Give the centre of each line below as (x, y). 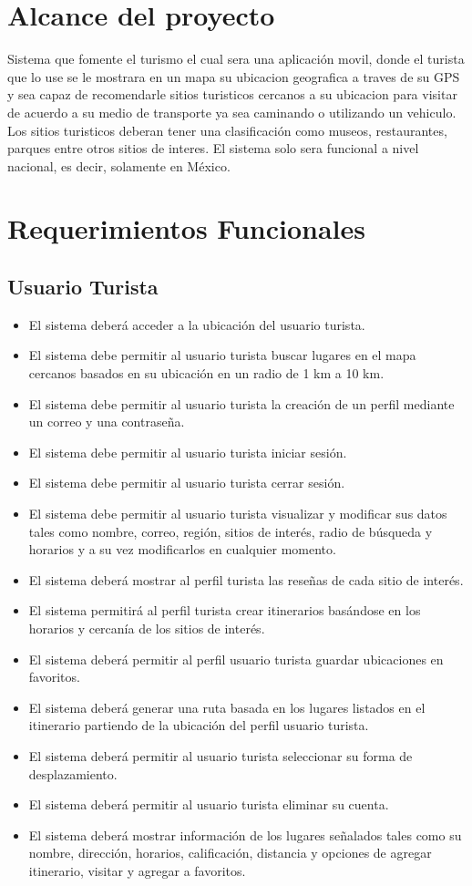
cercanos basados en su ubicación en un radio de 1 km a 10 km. (206, 373)
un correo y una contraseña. (107, 422)
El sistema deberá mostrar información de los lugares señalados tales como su (245, 834)
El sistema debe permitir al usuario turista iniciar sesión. (188, 452)
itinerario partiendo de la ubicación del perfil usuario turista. (199, 725)
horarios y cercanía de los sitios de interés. (147, 628)
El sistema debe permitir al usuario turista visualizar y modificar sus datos (238, 514)
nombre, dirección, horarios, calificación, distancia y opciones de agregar (230, 853)
